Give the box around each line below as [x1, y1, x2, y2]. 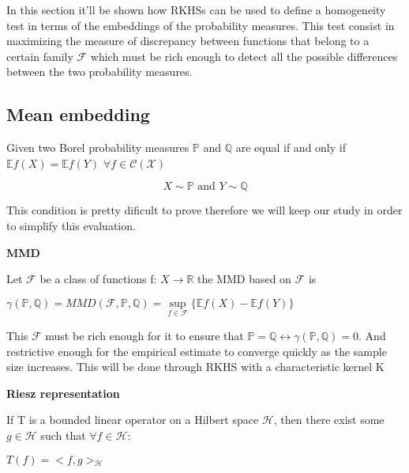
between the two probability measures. [6, 63, 193, 80]
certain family [6, 47, 73, 64]
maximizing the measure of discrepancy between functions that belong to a [6, 32, 370, 49]
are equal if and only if [235, 139, 346, 156]
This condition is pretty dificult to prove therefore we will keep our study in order [6, 202, 403, 218]
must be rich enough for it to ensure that [45, 327, 244, 343]
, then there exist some [273, 411, 385, 428]
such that [40, 426, 86, 443]
